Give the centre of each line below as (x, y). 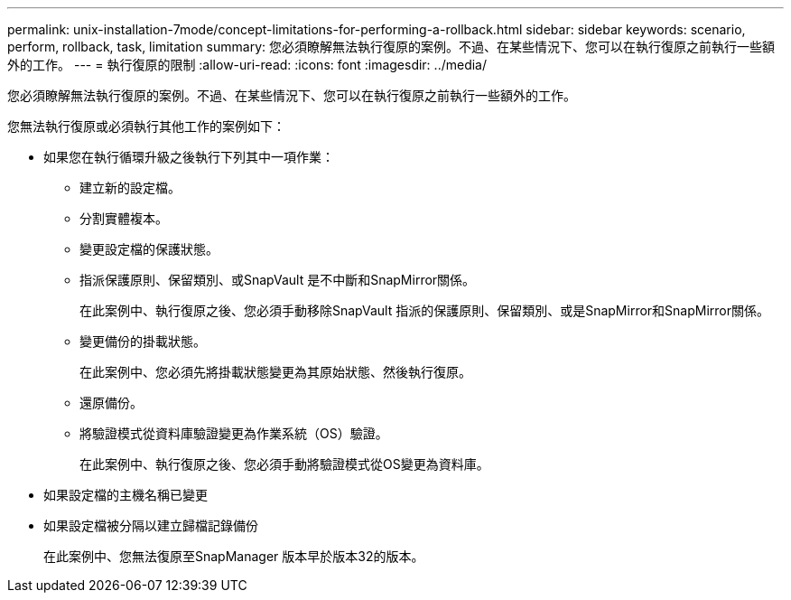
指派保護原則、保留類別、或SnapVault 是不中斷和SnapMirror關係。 (278, 280)
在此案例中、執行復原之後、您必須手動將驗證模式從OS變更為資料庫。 (284, 464)
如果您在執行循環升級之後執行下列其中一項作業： (189, 157)
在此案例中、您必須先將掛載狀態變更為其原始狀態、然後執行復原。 (275, 372)
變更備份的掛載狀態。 (143, 341)
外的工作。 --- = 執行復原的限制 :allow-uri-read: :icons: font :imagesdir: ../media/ (247, 65)
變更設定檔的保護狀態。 (149, 249)
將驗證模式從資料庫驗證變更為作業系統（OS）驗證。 (234, 433)
